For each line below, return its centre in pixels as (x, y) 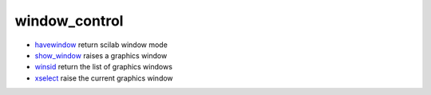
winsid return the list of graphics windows (104, 67)
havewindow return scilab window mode (101, 45)
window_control (69, 21)
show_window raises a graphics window (101, 55)
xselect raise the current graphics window (104, 78)
